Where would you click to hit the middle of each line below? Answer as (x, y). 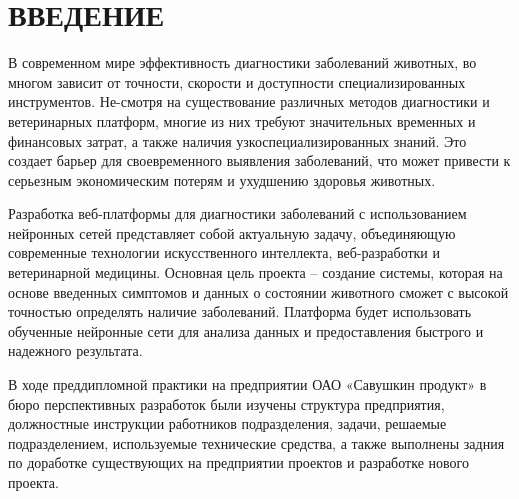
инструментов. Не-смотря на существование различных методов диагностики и (249, 101)
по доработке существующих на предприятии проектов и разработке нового (238, 462)
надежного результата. (75, 350)
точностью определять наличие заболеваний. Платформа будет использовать (240, 311)
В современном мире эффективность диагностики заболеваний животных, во (242, 62)
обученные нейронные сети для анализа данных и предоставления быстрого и (246, 330)
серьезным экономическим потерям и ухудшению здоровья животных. (222, 179)
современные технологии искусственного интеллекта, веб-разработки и (224, 252)
